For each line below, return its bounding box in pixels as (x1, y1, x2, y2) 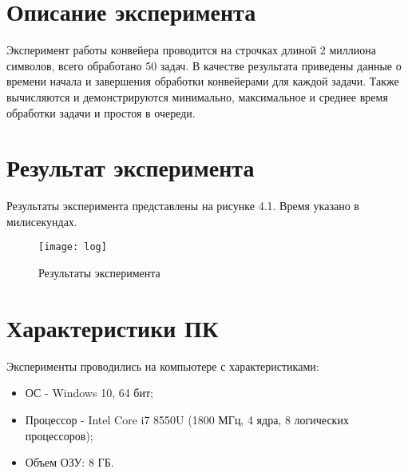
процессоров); (25, 427, 93, 443)
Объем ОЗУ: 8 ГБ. (25, 454, 114, 471)
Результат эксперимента (6, 151, 255, 184)
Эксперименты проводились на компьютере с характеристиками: (6, 357, 319, 374)
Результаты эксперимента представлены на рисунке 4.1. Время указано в (6, 197, 359, 214)
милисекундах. (6, 213, 77, 229)
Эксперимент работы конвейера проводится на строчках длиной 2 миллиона (6, 42, 376, 58)
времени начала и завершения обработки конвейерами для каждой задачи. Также (6, 73, 399, 89)
